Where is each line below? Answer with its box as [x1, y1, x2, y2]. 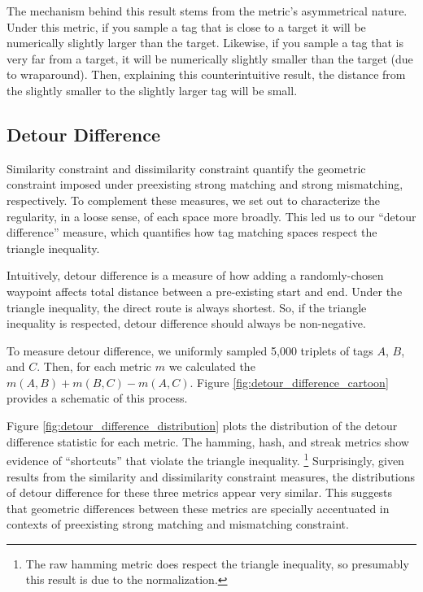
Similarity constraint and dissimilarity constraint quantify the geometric [7, 159, 366, 176]
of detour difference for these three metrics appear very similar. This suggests [7, 484, 393, 501]
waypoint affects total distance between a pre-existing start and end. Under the [7, 282, 403, 299]
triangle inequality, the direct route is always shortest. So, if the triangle [7, 298, 367, 316]
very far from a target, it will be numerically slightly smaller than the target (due [7, 50, 413, 67]
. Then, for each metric [37, 358, 152, 375]
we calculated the [168, 358, 255, 375]
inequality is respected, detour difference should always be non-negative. [7, 315, 366, 332]
